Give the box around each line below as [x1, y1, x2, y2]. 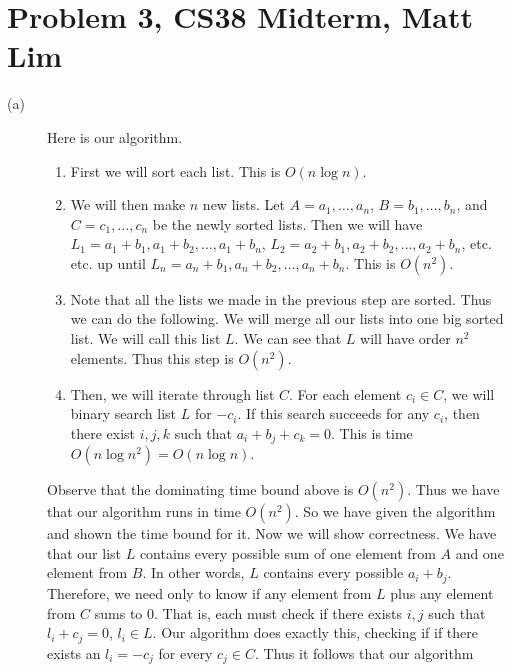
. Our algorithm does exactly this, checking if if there [152, 622, 478, 643]
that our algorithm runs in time [47, 501, 241, 522]
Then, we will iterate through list [70, 383, 275, 404]
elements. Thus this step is [70, 347, 234, 368]
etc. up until [70, 252, 146, 273]
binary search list [70, 403, 177, 424]
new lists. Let [202, 194, 285, 215]
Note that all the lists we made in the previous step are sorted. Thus [70, 288, 492, 309]
